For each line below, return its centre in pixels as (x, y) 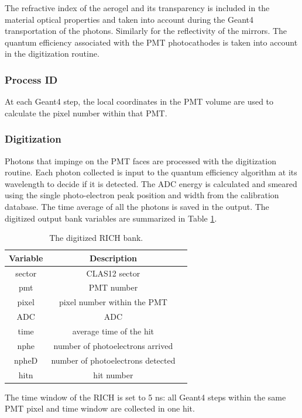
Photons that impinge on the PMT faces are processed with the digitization (140, 160)
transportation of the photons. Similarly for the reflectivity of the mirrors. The (146, 31)
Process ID (31, 79)
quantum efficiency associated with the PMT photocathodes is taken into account (151, 42)
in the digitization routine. (52, 53)
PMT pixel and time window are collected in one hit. (100, 408)
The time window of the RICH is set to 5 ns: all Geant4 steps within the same (145, 397)
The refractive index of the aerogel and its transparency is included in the (137, 8)
